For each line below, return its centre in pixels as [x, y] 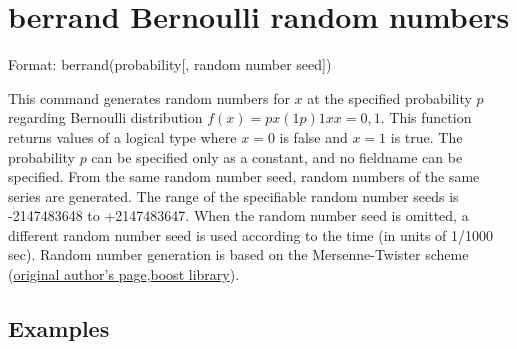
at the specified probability [389, 97]
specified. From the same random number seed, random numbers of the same [244, 176]
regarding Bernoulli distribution [105, 117]
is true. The [426, 136]
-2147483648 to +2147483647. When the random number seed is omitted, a [238, 215]
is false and [313, 136]
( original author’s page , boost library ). [124, 274]
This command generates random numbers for [149, 97]
